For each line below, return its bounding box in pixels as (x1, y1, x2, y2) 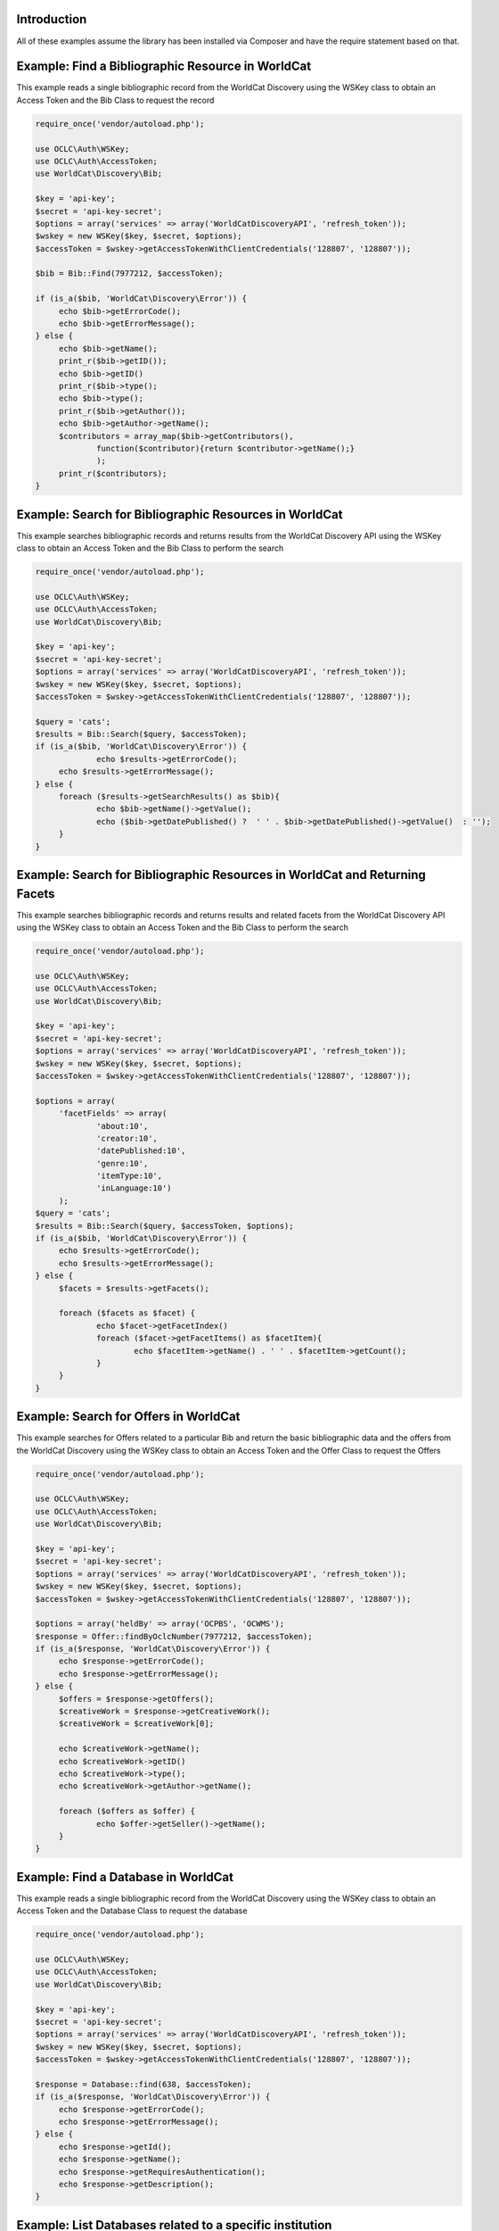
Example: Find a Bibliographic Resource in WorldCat (16, 59, 312, 74)
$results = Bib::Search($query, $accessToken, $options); (35, 1221, 294, 1231)
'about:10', (96, 1121, 149, 1131)
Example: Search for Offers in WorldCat (16, 1409, 241, 1424)
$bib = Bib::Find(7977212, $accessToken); (35, 269, 224, 278)
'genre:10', (96, 1158, 149, 1168)
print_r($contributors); (58, 469, 168, 478)
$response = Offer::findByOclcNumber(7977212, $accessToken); (35, 1631, 313, 1641)
